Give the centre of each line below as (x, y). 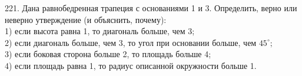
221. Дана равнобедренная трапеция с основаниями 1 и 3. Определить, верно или (151, 8)
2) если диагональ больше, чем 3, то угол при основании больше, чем (131, 42)
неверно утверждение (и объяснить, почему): (86, 19)
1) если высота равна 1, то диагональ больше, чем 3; (100, 31)
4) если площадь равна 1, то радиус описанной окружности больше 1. (131, 65)
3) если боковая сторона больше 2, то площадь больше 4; (108, 54)
